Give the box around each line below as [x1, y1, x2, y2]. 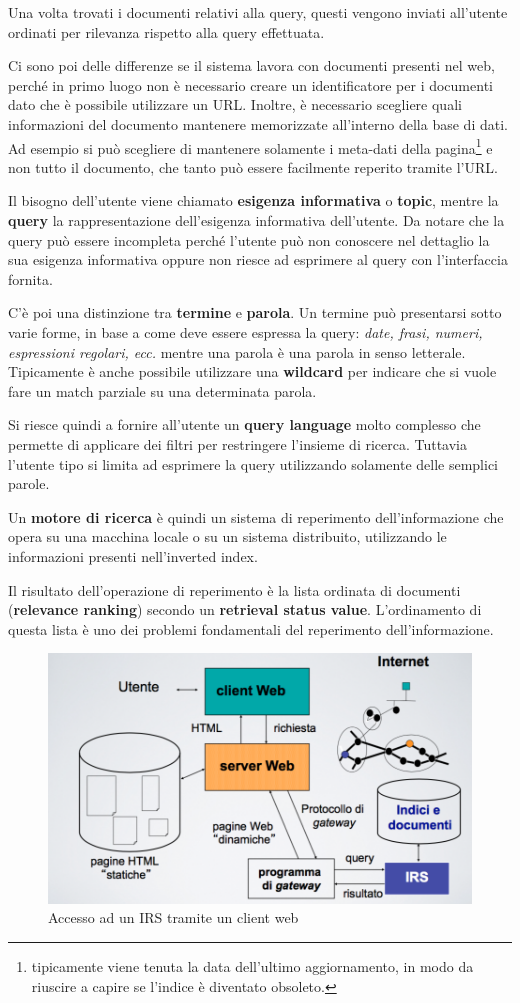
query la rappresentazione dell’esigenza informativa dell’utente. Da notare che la [8, 210, 505, 230]
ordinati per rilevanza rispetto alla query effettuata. [8, 21, 325, 42]
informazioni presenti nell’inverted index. [8, 545, 258, 566]
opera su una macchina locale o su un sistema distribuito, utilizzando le [8, 526, 447, 547]
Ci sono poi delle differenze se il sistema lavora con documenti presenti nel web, [8, 55, 495, 76]
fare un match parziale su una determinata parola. [8, 380, 317, 401]
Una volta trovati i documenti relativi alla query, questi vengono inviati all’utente [8, 2, 508, 22]
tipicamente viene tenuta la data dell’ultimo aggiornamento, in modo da [31, 955, 474, 976]
